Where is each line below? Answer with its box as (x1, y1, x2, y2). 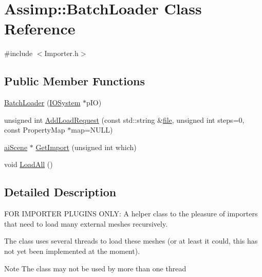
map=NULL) (71, 124, 113, 135)
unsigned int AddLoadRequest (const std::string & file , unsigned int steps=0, (4, 114, 245, 125)
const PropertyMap (4, 124, 65, 135)
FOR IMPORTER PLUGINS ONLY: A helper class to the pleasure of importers (4, 208, 258, 219)
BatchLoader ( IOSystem (4, 97, 81, 108)
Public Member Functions (4, 73, 145, 89)
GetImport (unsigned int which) (35, 141, 137, 152)
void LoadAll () (4, 159, 53, 170)
